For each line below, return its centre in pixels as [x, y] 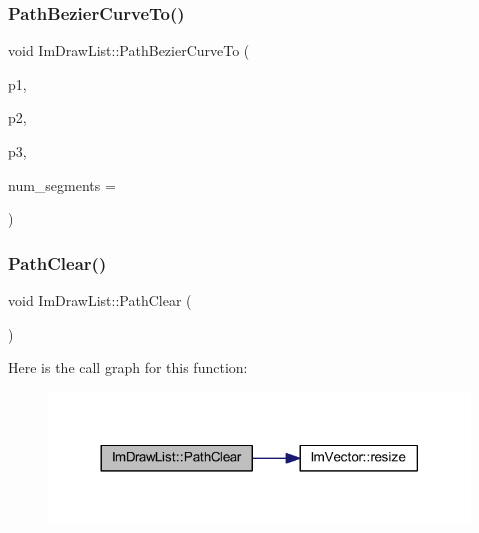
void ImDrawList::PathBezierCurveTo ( [129, 50]
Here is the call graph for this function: [128, 367]
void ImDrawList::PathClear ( [100, 300]
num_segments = [62, 184]
